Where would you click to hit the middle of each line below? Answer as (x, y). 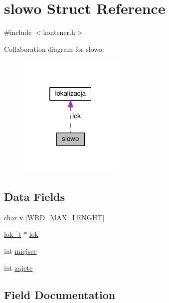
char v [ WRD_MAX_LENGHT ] (54, 217)
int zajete (18, 267)
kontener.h (59, 32)
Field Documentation (60, 294)
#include (18, 32)
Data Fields (35, 197)
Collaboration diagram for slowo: (54, 49)
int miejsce (20, 251)
